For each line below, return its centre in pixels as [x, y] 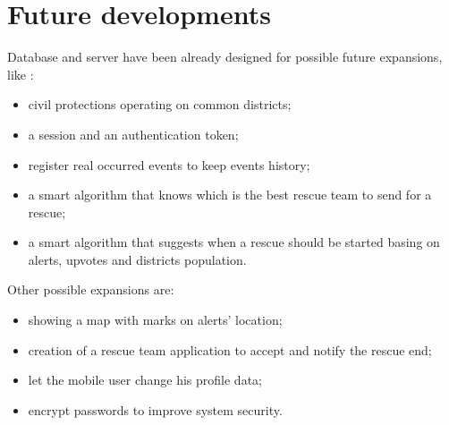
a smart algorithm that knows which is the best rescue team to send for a [230, 195]
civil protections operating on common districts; [160, 104]
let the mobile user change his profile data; [145, 380]
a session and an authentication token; [133, 134]
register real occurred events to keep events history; [169, 164]
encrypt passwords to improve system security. [155, 409]
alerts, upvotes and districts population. [137, 259]
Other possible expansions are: [91, 289]
